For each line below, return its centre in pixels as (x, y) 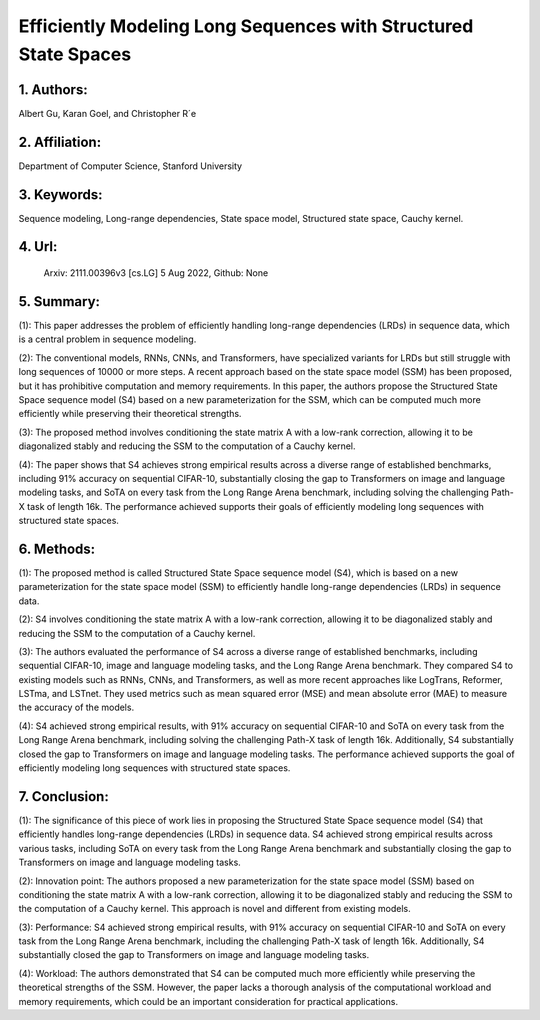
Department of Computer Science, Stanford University (130, 166)
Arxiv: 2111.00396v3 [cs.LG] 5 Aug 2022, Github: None (156, 273)
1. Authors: (53, 89)
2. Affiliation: (60, 141)
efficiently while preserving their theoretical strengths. (130, 414)
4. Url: (38, 246)
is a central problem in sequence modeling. (107, 339)
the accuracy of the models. (76, 707)
